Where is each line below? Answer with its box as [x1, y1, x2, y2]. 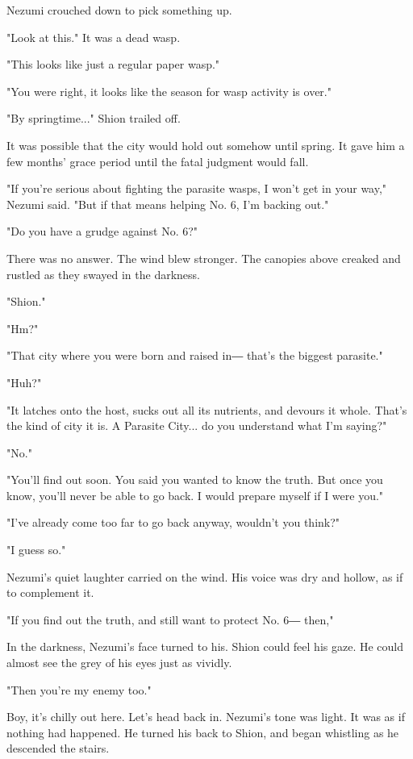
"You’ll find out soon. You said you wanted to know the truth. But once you [6, 471, 383, 488]
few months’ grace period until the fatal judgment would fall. [6, 152, 309, 169]
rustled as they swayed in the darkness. [6, 265, 201, 282]
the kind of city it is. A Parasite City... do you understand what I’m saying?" [6, 417, 387, 434]
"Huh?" [6, 373, 42, 390]
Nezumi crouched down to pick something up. [6, 2, 232, 18]
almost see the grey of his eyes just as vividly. [6, 654, 232, 671]
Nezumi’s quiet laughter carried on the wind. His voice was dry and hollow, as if [6, 568, 403, 585]
